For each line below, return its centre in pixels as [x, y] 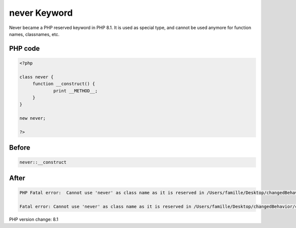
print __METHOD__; [76, 91]
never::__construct [43, 162]
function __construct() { [64, 84]
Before [20, 148]
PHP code [24, 49]
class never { [37, 77]
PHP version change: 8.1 [34, 219]
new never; [33, 118]
